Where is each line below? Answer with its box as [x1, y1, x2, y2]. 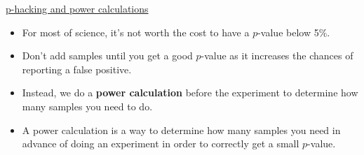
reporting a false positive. [22, 61, 132, 76]
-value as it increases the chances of [201, 48, 353, 63]
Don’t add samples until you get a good [22, 48, 193, 63]
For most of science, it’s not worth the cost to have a [22, 24, 250, 39]
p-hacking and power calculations [6, 1, 149, 15]
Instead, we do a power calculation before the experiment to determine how [22, 85, 358, 100]
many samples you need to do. [22, 98, 153, 113]
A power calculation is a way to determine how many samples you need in [22, 122, 341, 137]
